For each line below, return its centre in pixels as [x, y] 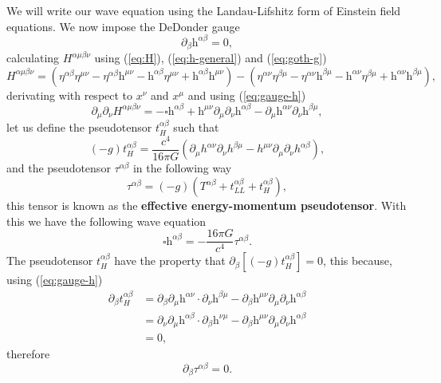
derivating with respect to [70, 95]
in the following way [182, 168]
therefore [28, 354]
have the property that [170, 261]
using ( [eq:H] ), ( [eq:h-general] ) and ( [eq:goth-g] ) [211, 58]
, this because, [358, 261]
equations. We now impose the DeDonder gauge [123, 26]
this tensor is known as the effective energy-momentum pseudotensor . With [207, 205]
